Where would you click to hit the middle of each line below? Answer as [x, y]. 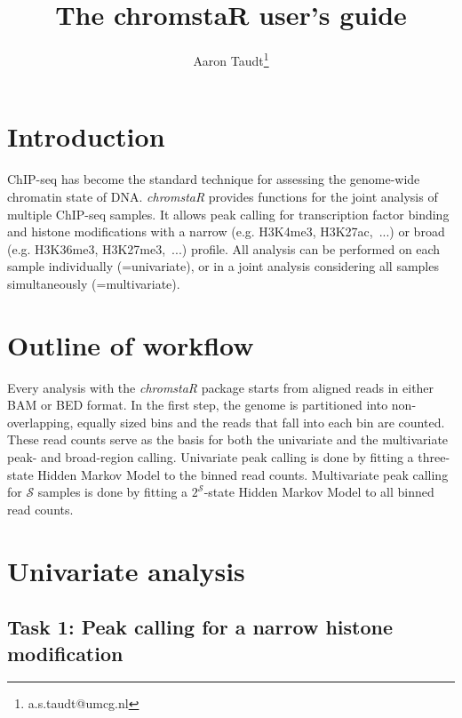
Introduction [86, 136]
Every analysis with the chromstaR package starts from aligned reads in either [221, 387]
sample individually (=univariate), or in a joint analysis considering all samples [223, 266]
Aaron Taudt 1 [231, 59]
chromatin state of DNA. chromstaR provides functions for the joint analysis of [223, 196]
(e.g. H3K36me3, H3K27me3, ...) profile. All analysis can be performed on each [224, 248]
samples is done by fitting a [113, 492]
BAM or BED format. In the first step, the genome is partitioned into [198, 405]
